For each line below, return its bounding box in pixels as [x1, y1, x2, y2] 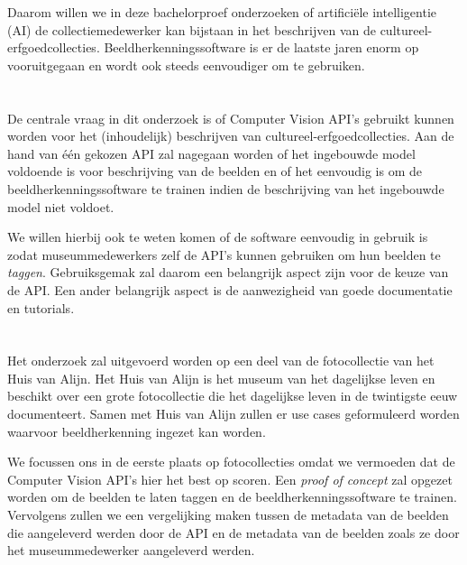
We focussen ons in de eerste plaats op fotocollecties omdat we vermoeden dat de [7, 452, 455, 471]
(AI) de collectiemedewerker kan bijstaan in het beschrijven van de [7, 20, 376, 39]
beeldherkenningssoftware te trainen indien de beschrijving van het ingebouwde [7, 179, 444, 198]
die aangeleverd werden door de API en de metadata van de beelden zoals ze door [7, 523, 460, 542]
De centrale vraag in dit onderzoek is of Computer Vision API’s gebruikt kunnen [7, 108, 454, 127]
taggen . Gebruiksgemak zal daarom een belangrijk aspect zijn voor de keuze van [7, 263, 449, 282]
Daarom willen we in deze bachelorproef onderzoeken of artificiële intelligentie [7, 3, 436, 21]
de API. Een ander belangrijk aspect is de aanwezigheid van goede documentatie [7, 280, 453, 299]
